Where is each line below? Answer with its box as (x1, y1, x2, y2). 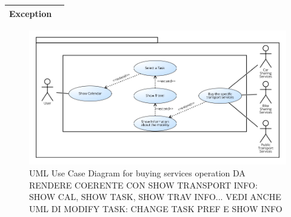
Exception (9, 7, 52, 19)
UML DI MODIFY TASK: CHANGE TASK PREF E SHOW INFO (29, 202, 283, 215)
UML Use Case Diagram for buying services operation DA (29, 166, 246, 179)
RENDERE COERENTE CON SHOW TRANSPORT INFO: (29, 178, 258, 191)
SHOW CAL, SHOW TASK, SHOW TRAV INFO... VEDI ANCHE (29, 190, 281, 203)
